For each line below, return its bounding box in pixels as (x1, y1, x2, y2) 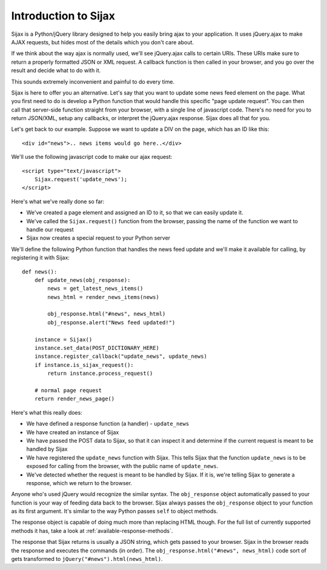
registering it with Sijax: (11, 254, 70, 261)
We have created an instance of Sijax (26, 428, 119, 436)
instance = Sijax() (34, 336, 93, 343)
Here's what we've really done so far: (11, 198, 105, 205)
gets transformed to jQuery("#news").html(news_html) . (11, 555, 163, 563)
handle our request (26, 226, 74, 233)
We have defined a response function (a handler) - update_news (26, 420, 190, 428)
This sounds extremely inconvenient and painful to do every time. (11, 78, 175, 85)
